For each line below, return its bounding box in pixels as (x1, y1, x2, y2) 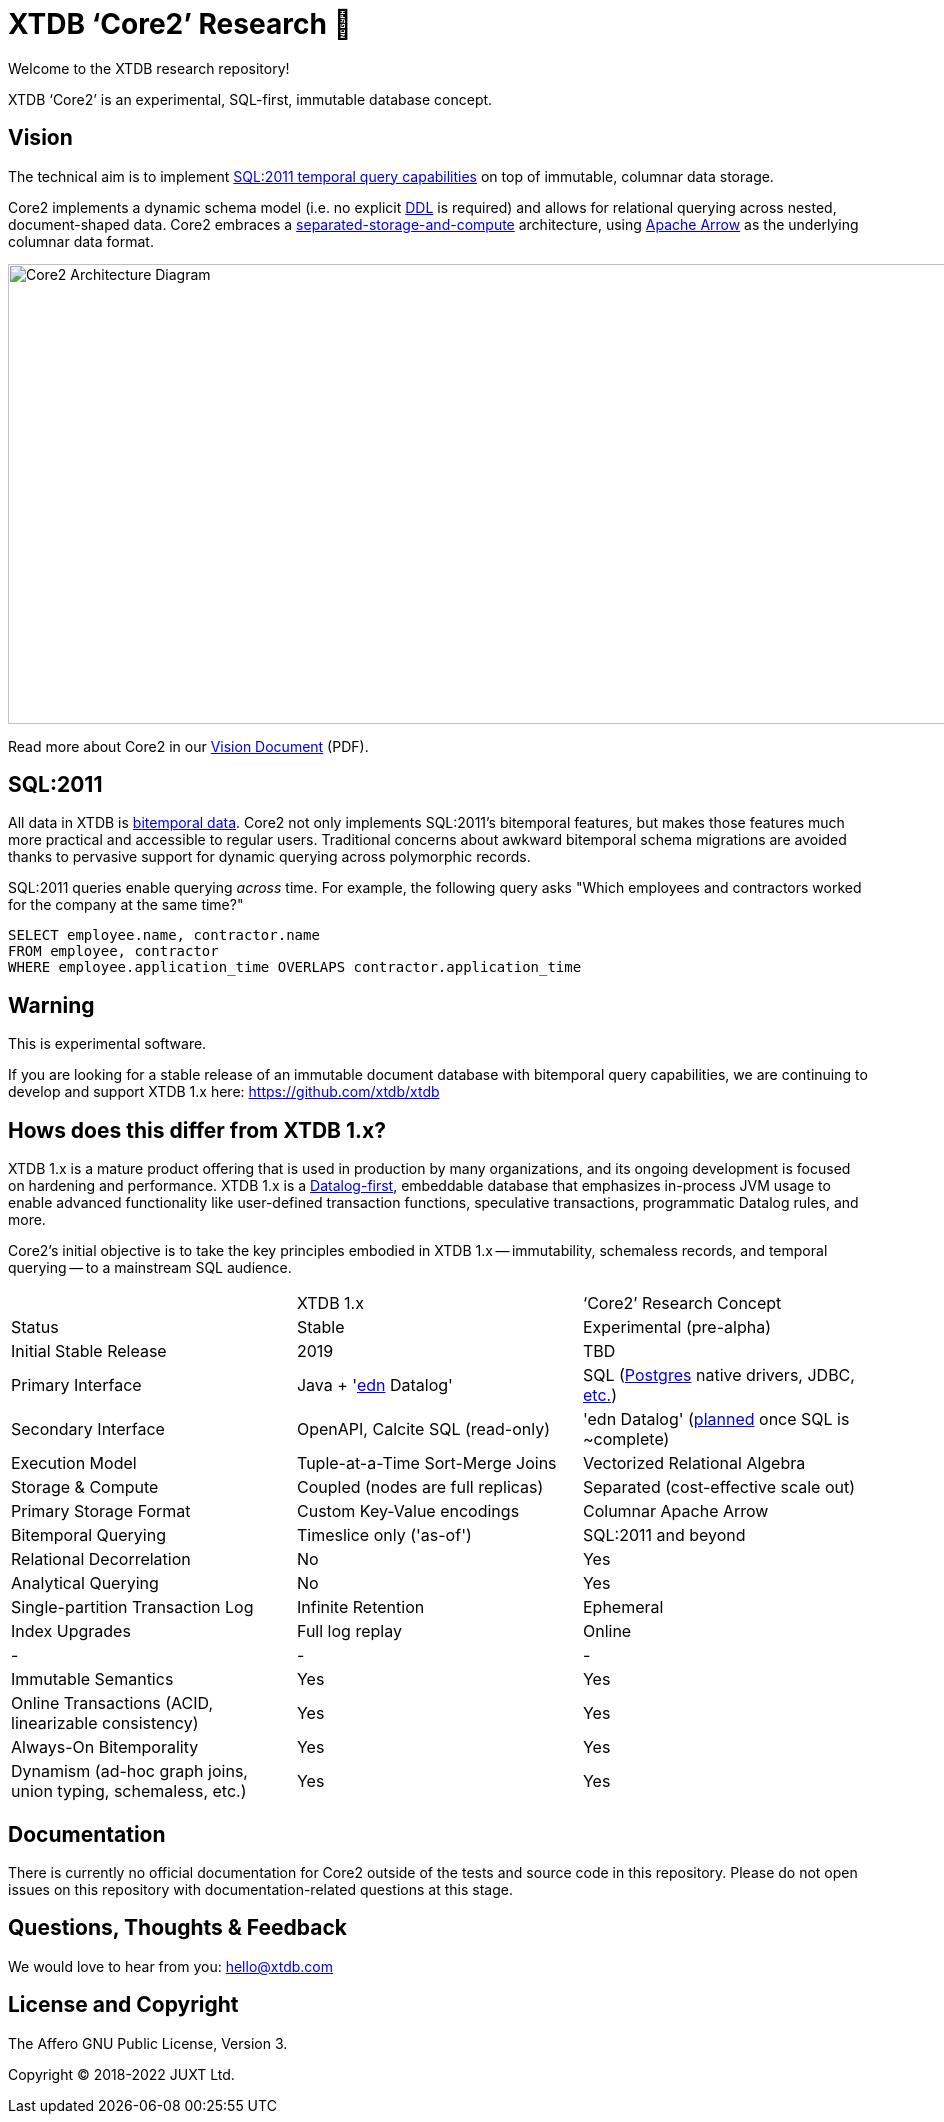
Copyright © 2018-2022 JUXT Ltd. (8, 2065, 235, 2083)
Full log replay (296, 1621, 402, 1642)
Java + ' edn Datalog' (296, 1375, 453, 1396)
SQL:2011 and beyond (582, 1525, 746, 1546)
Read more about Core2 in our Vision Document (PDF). (8, 737, 369, 755)
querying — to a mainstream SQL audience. (8, 1259, 292, 1277)
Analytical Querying (11, 1573, 159, 1594)
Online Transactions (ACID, (11, 1693, 214, 1714)
